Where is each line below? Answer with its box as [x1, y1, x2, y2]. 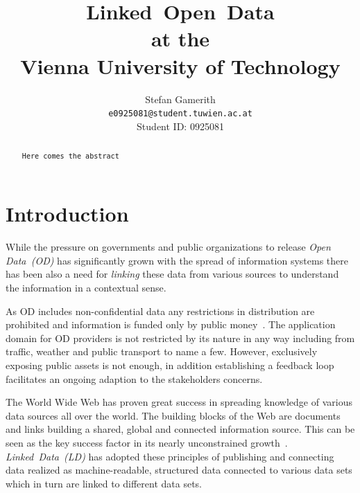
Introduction [6, 199, 129, 228]
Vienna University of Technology [20, 51, 341, 80]
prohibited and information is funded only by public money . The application [6, 317, 336, 332]
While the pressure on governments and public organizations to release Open [6, 240, 331, 254]
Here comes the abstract [22, 152, 119, 161]
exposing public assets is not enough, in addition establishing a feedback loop [6, 357, 334, 372]
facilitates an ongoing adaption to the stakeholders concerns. [6, 371, 263, 386]
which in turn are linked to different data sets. [6, 476, 202, 490]
